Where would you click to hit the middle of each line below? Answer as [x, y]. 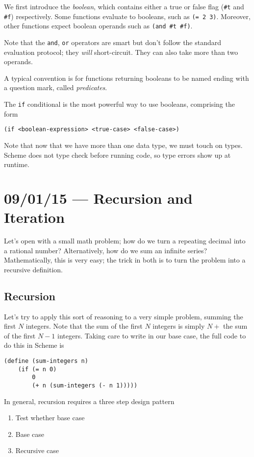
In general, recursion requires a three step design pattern [89, 401]
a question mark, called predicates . [56, 87]
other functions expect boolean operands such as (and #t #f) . [98, 26]
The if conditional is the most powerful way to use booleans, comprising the [119, 104]
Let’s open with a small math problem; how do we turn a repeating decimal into [125, 241]
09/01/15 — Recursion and [98, 198]
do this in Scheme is [34, 345]
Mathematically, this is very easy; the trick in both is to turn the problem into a [125, 260]
